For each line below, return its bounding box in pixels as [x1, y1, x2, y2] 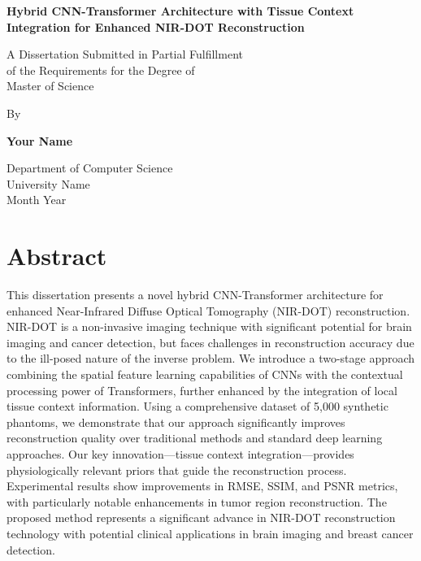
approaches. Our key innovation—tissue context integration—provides [7, 446, 354, 462]
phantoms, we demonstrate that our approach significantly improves [7, 413, 345, 430]
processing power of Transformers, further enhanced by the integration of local [7, 381, 397, 398]
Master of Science [7, 77, 94, 94]
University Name [7, 175, 90, 192]
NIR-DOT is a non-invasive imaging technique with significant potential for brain [7, 318, 412, 335]
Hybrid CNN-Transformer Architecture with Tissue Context [7, 2, 354, 19]
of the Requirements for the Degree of [7, 61, 195, 78]
